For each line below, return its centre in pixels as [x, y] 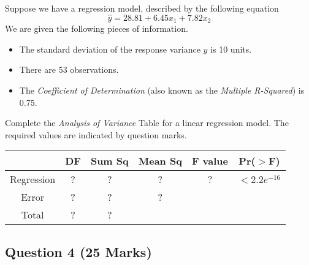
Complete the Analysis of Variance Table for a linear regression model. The [147, 123]
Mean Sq [160, 161]
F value [210, 161]
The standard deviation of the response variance [110, 49]
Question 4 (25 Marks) [78, 251]
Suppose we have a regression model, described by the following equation [142, 8]
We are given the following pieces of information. [97, 28]
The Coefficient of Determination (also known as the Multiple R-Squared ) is [162, 90]
